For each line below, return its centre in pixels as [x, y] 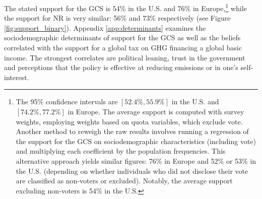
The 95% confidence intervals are [67, 102]
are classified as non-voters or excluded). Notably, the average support [124, 181]
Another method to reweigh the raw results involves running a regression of [132, 131]
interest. [17, 77]
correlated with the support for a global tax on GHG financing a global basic [123, 48]
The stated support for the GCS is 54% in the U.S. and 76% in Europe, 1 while [125, 7]
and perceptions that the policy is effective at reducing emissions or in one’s [121, 67]
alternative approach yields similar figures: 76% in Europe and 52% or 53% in [136, 160]
